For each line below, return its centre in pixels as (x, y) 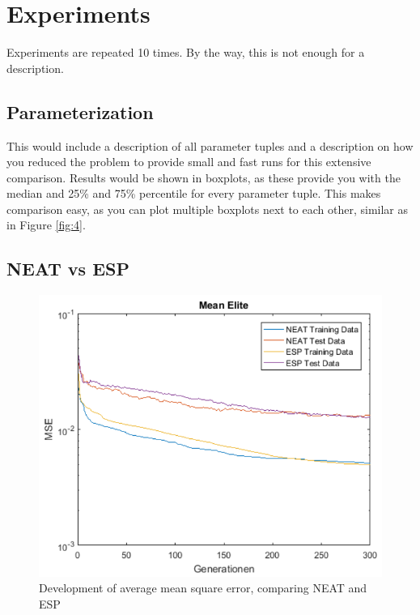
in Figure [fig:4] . (46, 225)
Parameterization (80, 111)
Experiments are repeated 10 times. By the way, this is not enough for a (186, 52)
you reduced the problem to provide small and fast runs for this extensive (189, 162)
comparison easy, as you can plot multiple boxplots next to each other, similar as (208, 209)
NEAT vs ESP (68, 269)
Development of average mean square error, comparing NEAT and (203, 588)
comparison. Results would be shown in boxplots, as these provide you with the (204, 177)
